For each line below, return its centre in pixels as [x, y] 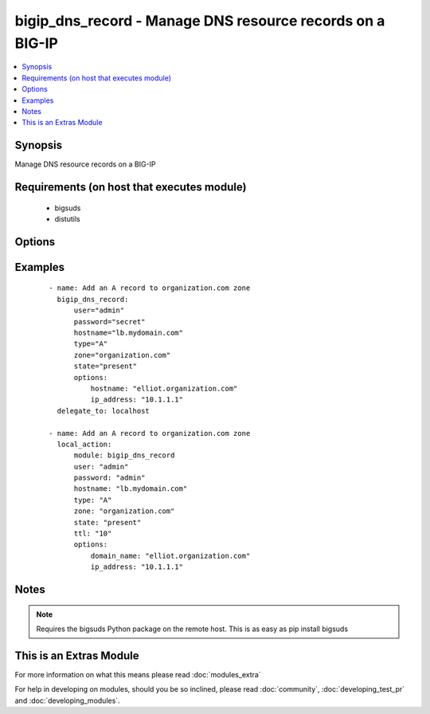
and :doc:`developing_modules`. [67, 700]
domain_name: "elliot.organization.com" [170, 555]
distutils [67, 219]
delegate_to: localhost [104, 411]
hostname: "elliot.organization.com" [164, 388]
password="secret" [109, 322]
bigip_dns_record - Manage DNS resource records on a [200, 21]
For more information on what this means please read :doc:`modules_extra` [138, 674]
